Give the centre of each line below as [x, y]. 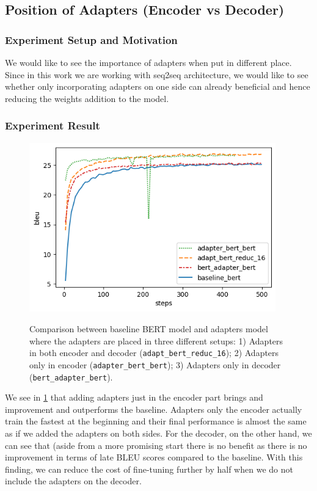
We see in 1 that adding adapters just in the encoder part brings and [134, 397]
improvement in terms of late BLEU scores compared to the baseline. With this [154, 457]
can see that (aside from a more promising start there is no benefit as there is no [156, 445]
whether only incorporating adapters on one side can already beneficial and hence [158, 86]
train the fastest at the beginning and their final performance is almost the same [156, 421]
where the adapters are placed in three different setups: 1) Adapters [156, 340]
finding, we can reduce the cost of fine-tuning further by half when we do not [149, 469]
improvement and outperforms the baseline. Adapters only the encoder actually [154, 409]
